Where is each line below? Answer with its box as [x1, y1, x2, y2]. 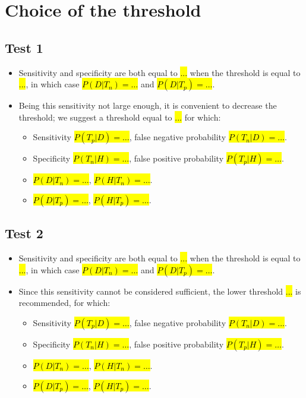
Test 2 [5, 224, 43, 242]
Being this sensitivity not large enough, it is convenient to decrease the [18, 99, 277, 112]
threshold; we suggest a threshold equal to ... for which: [18, 110, 221, 123]
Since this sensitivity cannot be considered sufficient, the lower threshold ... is [18, 285, 301, 297]
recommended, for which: [18, 296, 111, 309]
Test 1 [5, 38, 43, 56]
